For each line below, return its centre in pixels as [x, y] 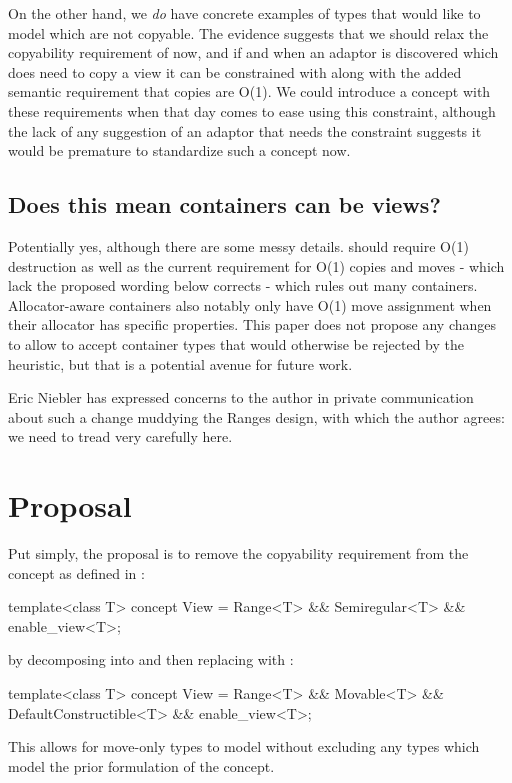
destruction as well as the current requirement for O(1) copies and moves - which [256, 265]
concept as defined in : [76, 572]
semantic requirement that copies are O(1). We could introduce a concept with [249, 91]
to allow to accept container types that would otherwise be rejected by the [236, 343]
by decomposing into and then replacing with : [151, 659]
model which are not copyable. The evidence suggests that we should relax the [248, 32]
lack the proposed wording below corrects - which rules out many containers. [243, 285]
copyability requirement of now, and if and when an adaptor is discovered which [253, 52]
